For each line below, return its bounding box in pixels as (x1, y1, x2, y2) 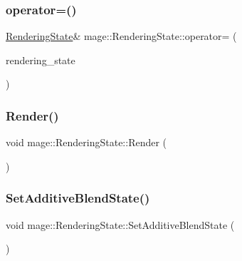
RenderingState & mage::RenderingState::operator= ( (6, 29, 237, 43)
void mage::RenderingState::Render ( (6, 135, 167, 150)
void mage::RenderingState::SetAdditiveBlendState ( (6, 217, 235, 232)
